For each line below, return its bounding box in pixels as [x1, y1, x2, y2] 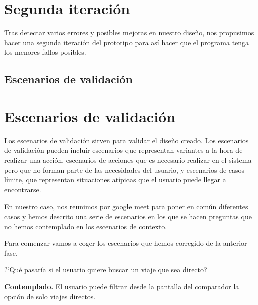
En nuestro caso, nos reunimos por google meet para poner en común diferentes [4, 201, 248, 212]
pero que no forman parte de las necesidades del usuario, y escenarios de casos [4, 164, 245, 175]
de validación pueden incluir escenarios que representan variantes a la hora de [4, 145, 243, 155]
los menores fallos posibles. [4, 47, 86, 57]
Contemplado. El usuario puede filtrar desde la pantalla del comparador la [4, 281, 239, 291]
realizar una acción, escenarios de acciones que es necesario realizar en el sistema [4, 155, 252, 165]
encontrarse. [4, 184, 41, 194]
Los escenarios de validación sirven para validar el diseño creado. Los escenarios [4, 135, 249, 145]
